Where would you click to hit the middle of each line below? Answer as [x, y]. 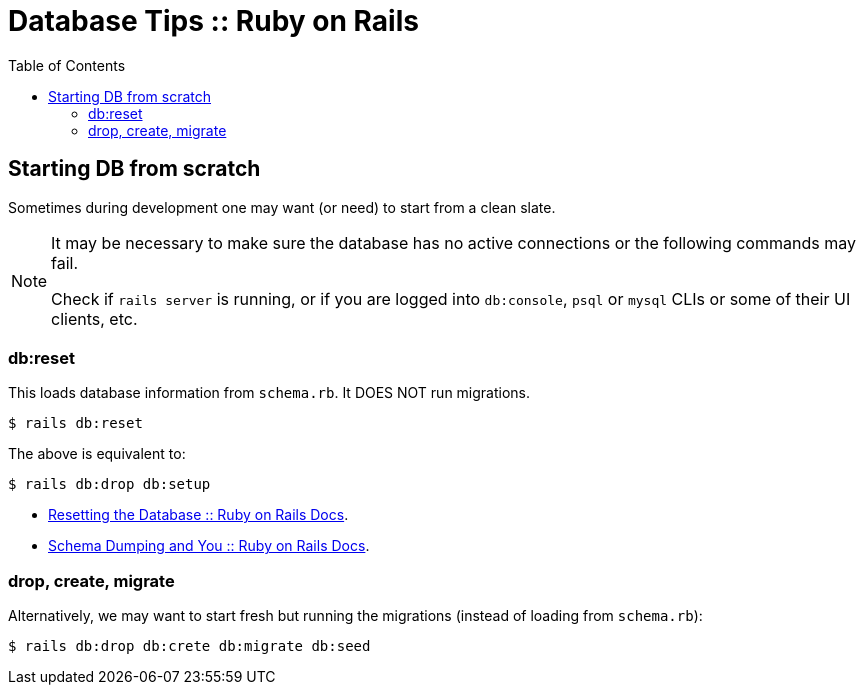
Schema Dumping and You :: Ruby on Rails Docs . [209, 546]
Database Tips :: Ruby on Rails [213, 21]
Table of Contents [67, 65]
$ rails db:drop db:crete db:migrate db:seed [189, 646]
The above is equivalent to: [97, 454]
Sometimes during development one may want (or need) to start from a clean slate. [282, 207]
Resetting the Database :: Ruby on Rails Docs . [198, 515]
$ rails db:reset [75, 423]
